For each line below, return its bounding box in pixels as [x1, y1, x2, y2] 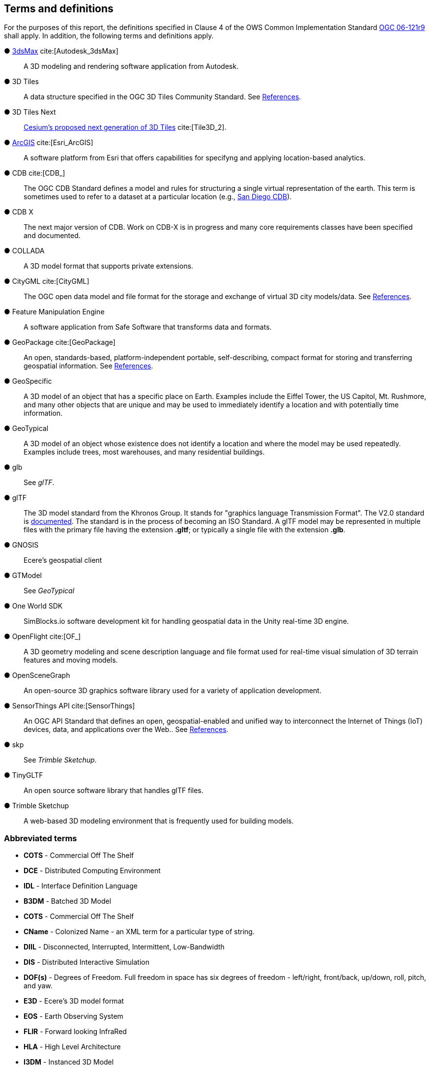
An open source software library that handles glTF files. [24, 786, 203, 795]
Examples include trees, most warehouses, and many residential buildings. [24, 448, 265, 457]
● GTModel [4, 571, 42, 580]
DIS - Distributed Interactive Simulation [24, 958, 149, 967]
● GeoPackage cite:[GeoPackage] [4, 338, 115, 347]
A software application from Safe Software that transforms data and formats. [24, 323, 272, 332]
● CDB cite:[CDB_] [4, 169, 65, 178]
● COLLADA [4, 246, 45, 255]
